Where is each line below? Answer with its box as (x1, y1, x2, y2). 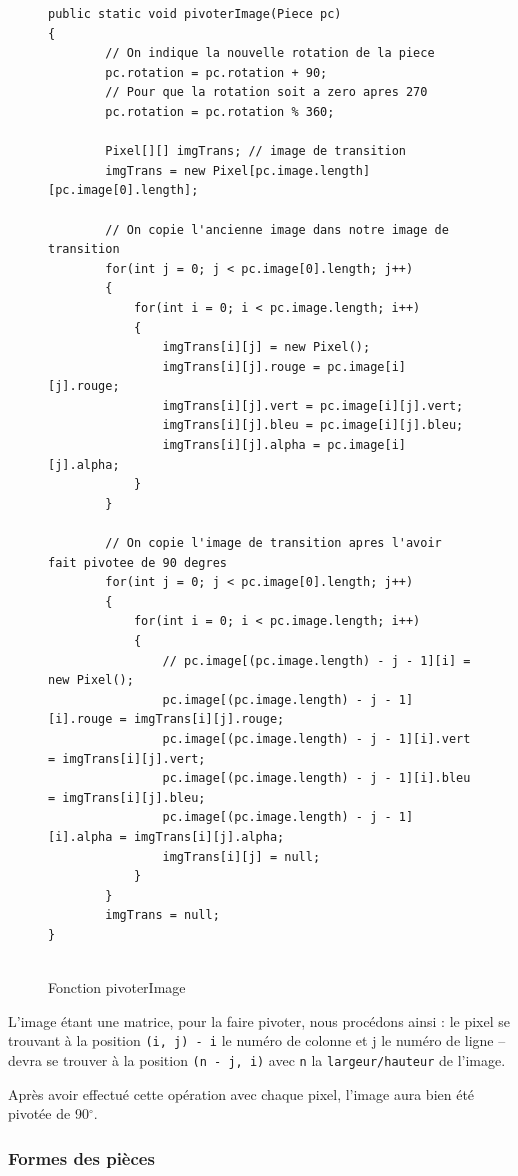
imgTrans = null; (105, 908, 220, 923)
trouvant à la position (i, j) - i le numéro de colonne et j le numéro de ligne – (8, 1030, 506, 1051)
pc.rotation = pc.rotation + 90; (105, 65, 328, 80)
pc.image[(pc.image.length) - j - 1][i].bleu (162, 771, 471, 786)
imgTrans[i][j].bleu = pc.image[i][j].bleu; (162, 418, 464, 433)
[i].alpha (48, 829, 113, 844)
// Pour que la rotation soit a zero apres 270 (105, 85, 428, 100)
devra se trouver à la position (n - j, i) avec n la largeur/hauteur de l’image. (8, 1049, 506, 1070)
